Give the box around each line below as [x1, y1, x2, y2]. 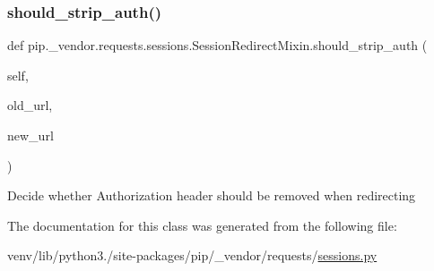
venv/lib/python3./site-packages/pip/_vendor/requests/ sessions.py [7, 246, 378, 265]
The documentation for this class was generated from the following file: [7, 216, 397, 234]
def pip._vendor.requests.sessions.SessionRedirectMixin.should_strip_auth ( [7, 36, 428, 55]
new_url [7, 126, 54, 144]
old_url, [7, 96, 53, 114]
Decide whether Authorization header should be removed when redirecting [7, 186, 416, 205]
